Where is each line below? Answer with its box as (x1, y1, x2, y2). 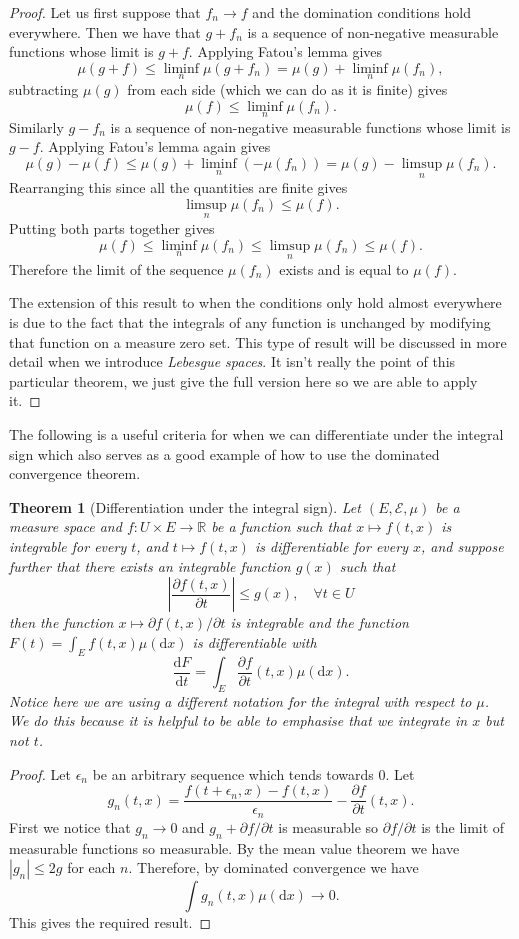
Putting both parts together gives (9, 218, 215, 239)
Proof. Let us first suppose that (9, 2, 201, 22)
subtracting (9, 79, 79, 99)
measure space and (9, 516, 122, 537)
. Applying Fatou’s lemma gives (188, 41, 383, 62)
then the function (9, 612, 114, 633)
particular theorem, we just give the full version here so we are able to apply (9, 370, 478, 391)
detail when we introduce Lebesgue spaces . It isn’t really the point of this (9, 351, 456, 372)
